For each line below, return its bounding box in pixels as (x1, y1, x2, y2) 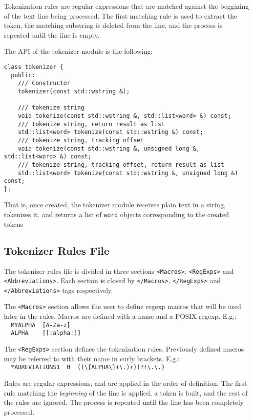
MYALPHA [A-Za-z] (11, 321, 71, 329)
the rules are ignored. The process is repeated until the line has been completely (4, 397, 244, 407)
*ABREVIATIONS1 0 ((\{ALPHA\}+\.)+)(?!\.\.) (11, 364, 165, 371)
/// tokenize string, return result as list (18, 120, 165, 128)
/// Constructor (18, 80, 71, 87)
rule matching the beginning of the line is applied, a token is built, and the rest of (4, 387, 248, 398)
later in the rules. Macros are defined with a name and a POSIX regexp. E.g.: (4, 311, 236, 321)
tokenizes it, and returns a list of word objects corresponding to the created (4, 209, 229, 220)
